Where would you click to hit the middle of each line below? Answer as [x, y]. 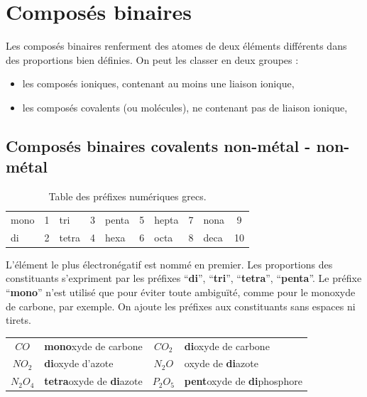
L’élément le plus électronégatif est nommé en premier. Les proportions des [169, 264]
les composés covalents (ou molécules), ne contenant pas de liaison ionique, [185, 107]
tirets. [18, 320]
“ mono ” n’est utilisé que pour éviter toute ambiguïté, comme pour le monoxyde [181, 292]
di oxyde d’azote [79, 363]
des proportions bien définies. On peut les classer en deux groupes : [152, 59]
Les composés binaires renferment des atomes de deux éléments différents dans [176, 46]
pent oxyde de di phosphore [243, 381]
